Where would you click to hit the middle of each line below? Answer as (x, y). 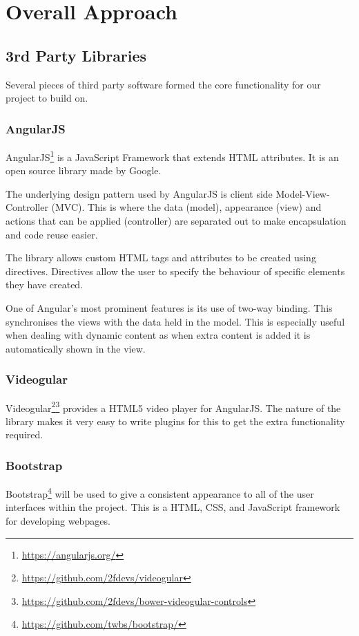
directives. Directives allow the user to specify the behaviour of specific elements (175, 271)
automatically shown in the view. (76, 348)
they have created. (45, 284)
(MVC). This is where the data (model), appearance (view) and (186, 207)
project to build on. (47, 98)
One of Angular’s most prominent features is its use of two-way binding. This (169, 307)
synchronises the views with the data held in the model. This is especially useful (175, 321)
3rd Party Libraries (76, 55)
